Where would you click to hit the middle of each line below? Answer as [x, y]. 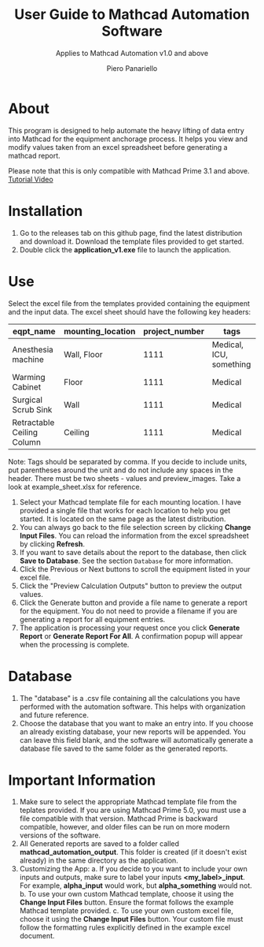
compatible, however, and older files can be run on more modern [125, 827]
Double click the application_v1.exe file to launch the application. [125, 249]
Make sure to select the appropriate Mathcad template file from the [128, 802]
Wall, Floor [83, 354]
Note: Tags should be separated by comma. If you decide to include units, [128, 461]
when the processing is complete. [74, 644]
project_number [173, 331]
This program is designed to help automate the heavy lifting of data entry [126, 130]
